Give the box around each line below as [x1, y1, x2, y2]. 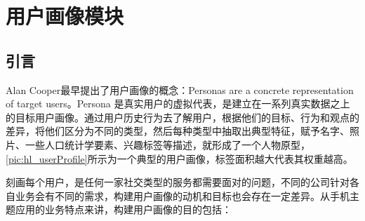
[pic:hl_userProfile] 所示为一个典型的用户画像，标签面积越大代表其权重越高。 [6, 151, 353, 166]
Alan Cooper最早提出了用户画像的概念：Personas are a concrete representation [6, 82, 354, 97]
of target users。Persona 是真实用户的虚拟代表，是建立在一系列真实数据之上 [6, 96, 350, 111]
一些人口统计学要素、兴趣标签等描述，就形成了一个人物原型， [25, 137, 310, 152]
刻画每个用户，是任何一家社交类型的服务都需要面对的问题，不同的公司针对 [6, 175, 350, 189]
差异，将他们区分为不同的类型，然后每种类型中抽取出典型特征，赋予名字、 [6, 123, 350, 138]
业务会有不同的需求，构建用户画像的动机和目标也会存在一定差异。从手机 [15, 188, 350, 203]
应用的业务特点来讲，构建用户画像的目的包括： [15, 202, 232, 217]
